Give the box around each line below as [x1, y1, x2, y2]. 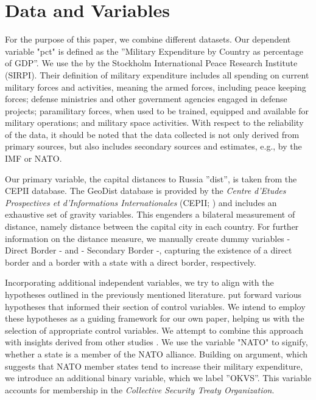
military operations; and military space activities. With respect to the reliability [5, 116, 304, 129]
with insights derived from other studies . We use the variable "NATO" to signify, [5, 336, 308, 348]
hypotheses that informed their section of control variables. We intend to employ [5, 300, 306, 312]
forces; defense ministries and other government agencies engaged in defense [5, 92, 287, 105]
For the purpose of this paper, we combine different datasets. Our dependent [5, 33, 291, 46]
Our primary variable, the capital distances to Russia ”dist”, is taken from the [5, 172, 297, 185]
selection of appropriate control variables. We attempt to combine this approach [5, 323, 304, 336]
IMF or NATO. [5, 152, 62, 165]
